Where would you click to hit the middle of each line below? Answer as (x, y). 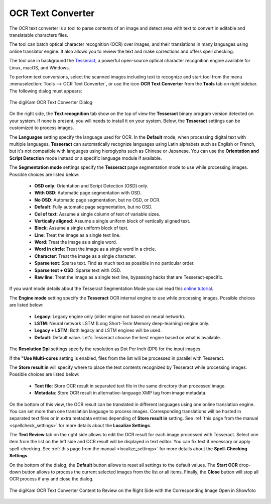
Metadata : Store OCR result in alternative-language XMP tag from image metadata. (120, 393)
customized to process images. (42, 128)
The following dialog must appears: (46, 91)
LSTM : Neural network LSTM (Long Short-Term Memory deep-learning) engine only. (122, 323)
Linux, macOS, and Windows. (40, 67)
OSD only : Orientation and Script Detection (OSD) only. (91, 185)
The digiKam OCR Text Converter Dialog (51, 103)
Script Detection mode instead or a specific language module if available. (86, 158)
